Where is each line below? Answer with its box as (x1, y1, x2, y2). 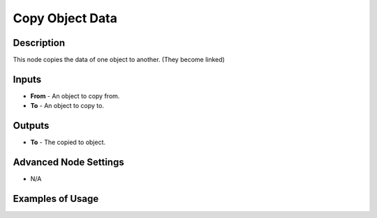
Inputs (13, 73, 42, 85)
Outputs (13, 120, 50, 132)
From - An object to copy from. (30, 91, 120, 100)
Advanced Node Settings (13, 157, 125, 169)
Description (13, 37, 66, 49)
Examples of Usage (13, 192, 99, 205)
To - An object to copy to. (30, 102, 105, 110)
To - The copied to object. (30, 138, 106, 146)
